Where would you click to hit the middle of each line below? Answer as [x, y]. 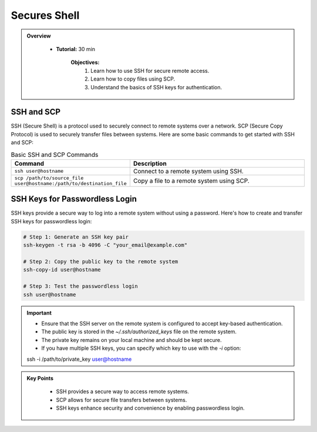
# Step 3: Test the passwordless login [80, 286]
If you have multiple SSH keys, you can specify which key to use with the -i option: [141, 348]
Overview [39, 36]
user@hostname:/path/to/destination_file [70, 183]
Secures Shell [45, 15]
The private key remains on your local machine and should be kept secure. [131, 340]
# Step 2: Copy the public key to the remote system [101, 262]
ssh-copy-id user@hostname [62, 270]
